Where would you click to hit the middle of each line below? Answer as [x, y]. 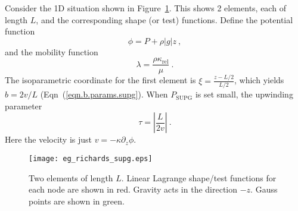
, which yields [259, 80]
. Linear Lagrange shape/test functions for [199, 177]
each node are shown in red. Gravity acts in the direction [133, 189]
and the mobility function [52, 51]
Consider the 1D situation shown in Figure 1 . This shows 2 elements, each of [145, 8]
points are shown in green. [77, 201]
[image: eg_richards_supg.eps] [91, 158]
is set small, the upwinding [244, 94]
